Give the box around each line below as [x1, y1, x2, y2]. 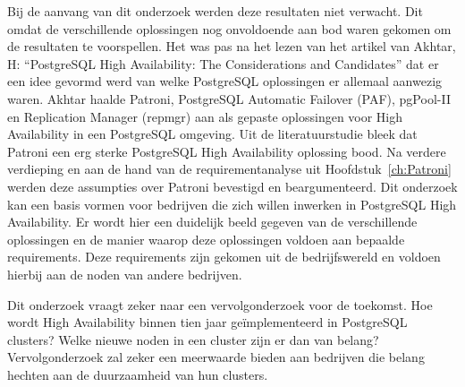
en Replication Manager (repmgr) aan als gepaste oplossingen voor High [7, 107, 403, 125]
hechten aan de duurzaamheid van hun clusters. [7, 365, 268, 383]
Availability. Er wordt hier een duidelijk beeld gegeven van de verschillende [7, 212, 418, 231]
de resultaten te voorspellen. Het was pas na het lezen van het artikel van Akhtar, [7, 37, 456, 56]
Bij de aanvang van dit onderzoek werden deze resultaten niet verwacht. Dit [7, 2, 423, 20]
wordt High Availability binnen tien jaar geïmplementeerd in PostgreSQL [7, 313, 408, 331]
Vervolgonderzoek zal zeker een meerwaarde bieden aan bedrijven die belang [7, 348, 425, 366]
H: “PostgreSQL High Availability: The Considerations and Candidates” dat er [7, 54, 439, 73]
